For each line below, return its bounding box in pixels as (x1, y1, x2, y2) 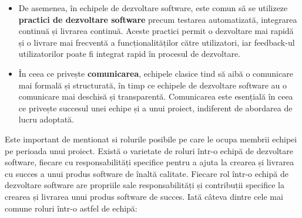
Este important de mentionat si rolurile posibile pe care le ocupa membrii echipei (5, 132, 297, 145)
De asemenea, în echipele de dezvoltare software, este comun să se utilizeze (18, 2, 288, 13)
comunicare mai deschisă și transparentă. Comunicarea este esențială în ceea (18, 90, 293, 103)
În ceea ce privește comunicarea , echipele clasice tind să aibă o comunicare (18, 67, 293, 79)
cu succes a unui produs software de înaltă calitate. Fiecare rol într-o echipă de (5, 167, 288, 179)
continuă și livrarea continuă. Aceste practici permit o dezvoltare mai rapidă (18, 25, 294, 37)
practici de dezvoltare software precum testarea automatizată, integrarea (18, 13, 297, 25)
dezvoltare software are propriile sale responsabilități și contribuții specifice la (5, 179, 284, 191)
